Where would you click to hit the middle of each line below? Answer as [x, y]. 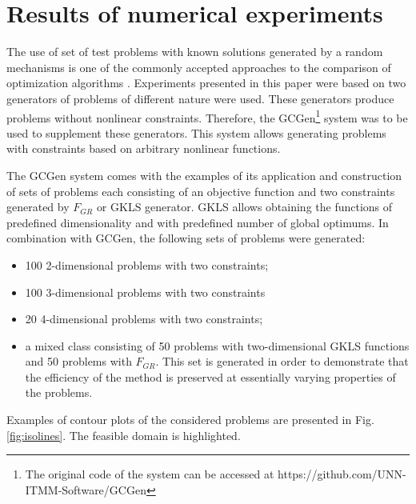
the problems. [59, 392]
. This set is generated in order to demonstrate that [282, 361]
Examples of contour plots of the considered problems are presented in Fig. [190, 420]
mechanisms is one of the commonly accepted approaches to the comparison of [199, 67]
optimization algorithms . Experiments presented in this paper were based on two [206, 83]
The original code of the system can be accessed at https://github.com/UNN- [216, 474]
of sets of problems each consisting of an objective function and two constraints [201, 191]
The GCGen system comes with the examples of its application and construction [204, 175]
